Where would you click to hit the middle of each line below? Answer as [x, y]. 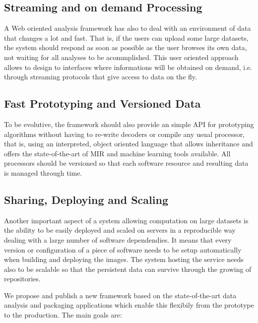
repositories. [22, 279]
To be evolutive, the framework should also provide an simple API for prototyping [129, 124]
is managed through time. [43, 172]
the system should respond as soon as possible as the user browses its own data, [126, 47]
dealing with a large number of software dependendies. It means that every [118, 239]
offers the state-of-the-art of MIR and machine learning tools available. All [117, 153]
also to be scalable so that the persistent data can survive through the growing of [128, 269]
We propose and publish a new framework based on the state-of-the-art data [120, 295]
